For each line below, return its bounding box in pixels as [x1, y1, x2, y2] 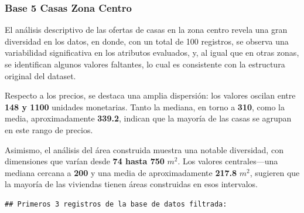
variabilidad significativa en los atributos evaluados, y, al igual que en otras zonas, [5, 46, 299, 59]
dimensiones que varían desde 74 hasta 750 [5, 155, 165, 167]
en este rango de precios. [5, 123, 93, 136]
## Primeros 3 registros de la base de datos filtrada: [5, 200, 227, 208]
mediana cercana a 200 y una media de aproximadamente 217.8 [5, 166, 237, 178]
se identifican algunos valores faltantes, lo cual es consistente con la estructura [5, 58, 285, 70]
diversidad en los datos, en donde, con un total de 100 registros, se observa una [5, 35, 289, 47]
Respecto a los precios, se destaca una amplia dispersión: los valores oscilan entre [5, 89, 296, 102]
